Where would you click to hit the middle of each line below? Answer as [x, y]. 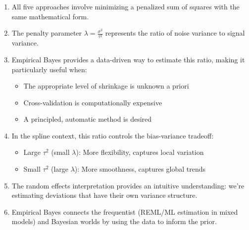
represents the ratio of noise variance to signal [175, 33]
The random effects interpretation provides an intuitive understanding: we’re [128, 185]
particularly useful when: [49, 69]
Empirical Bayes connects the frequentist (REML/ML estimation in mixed [125, 211]
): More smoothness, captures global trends [140, 169]
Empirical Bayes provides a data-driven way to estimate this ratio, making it [128, 59]
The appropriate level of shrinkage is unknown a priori [106, 86]
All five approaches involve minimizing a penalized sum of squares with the [125, 6]
